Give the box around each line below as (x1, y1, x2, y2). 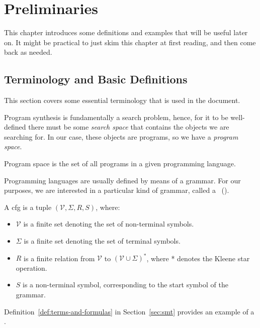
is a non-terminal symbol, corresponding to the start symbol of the (23, 279, 228, 290)
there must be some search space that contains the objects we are (28, 122, 229, 132)
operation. (16, 262, 47, 273)
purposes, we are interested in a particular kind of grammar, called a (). (4, 185, 229, 195)
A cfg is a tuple (4, 201, 52, 212)
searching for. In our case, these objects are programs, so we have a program (4, 131, 238, 142)
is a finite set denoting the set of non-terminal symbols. (23, 218, 194, 229)
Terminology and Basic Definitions (4, 71, 188, 87)
